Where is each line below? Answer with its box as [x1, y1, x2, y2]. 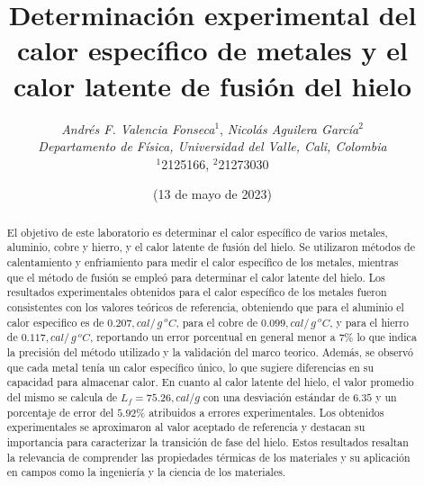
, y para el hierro [329, 314, 409, 329]
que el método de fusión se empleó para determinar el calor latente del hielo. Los [6, 269, 385, 284]
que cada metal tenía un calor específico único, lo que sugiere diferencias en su [6, 359, 374, 374]
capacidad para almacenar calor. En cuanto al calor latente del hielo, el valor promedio [6, 374, 414, 390]
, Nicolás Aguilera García [220, 119, 359, 138]
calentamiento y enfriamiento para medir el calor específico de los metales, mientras [6, 254, 399, 269]
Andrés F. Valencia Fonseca [61, 119, 215, 138]
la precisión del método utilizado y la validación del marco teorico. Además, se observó [6, 344, 414, 359]
